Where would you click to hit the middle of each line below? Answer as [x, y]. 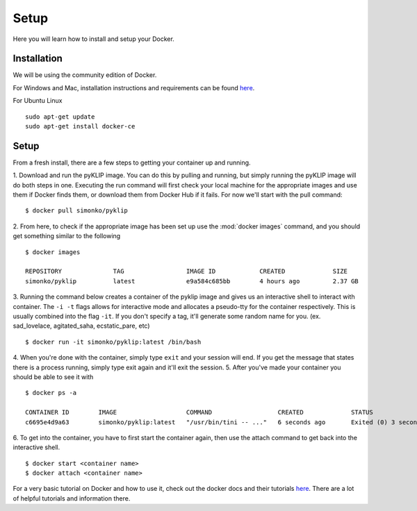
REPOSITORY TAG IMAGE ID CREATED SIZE [186, 271]
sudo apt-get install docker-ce [80, 126]
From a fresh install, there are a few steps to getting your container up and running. [132, 162]
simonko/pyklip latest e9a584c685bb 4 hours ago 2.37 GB [192, 281]
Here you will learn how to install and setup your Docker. [94, 39]
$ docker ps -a [51, 393]
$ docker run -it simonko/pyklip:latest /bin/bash [113, 342]
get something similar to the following [67, 236]
